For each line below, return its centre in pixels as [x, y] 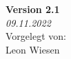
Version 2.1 [33, 9]
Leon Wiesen [33, 49]
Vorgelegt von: [36, 36]
